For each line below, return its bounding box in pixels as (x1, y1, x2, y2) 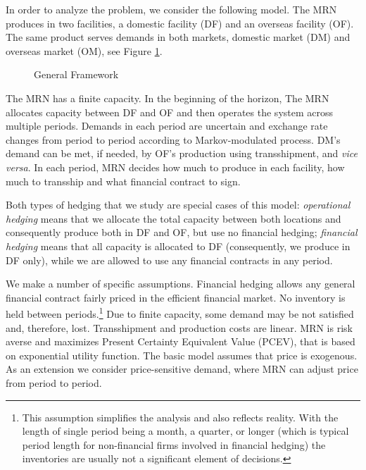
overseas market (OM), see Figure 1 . (6, 43, 163, 58)
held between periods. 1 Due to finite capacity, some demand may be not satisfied (6, 304, 354, 321)
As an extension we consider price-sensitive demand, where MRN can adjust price (6, 361, 358, 376)
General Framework (34, 67, 119, 82)
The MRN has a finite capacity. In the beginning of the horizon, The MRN (6, 90, 329, 105)
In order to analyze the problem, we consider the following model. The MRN (6, 2, 337, 16)
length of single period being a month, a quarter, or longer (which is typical (22, 423, 349, 438)
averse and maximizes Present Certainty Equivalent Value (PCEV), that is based (6, 334, 355, 349)
